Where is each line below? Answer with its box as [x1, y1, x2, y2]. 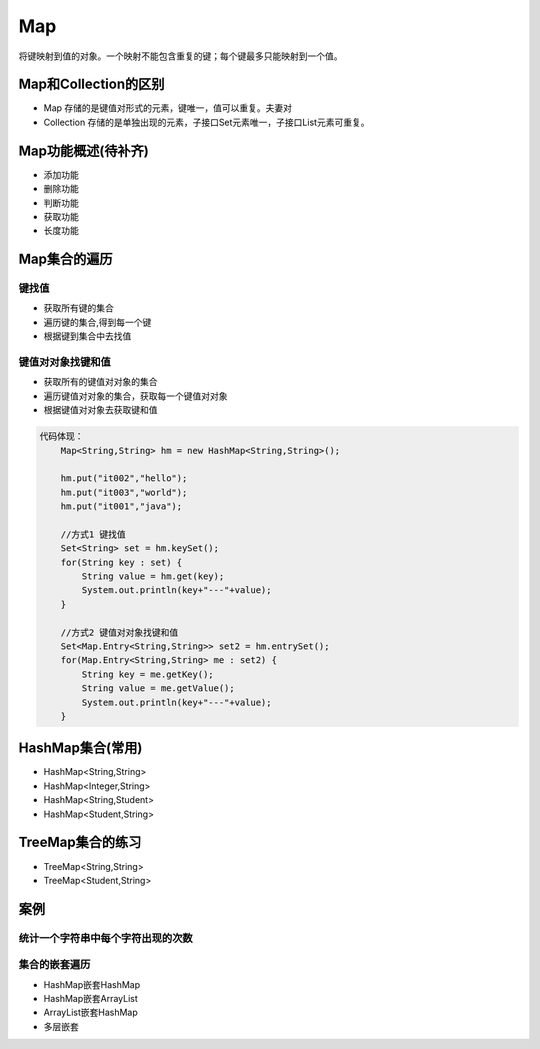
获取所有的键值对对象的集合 [43, 376, 158, 388]
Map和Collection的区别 [18, 76, 165, 93]
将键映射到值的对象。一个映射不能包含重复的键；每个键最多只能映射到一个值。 [18, 50, 343, 62]
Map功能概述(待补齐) [18, 142, 149, 159]
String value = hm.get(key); [81, 571, 225, 582]
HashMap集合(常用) [18, 740, 143, 757]
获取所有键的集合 [43, 302, 114, 314]
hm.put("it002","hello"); [60, 473, 188, 484]
